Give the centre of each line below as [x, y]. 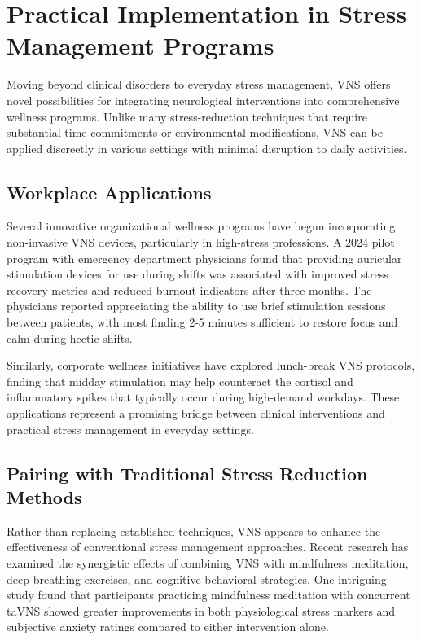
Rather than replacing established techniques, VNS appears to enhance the [194, 530]
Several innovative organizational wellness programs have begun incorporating [201, 226]
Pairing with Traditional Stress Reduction [187, 473]
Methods [44, 496]
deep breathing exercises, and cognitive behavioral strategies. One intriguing [197, 579]
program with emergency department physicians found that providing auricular [204, 258]
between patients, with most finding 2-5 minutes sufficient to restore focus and [202, 322]
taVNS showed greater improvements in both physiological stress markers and [201, 610]
